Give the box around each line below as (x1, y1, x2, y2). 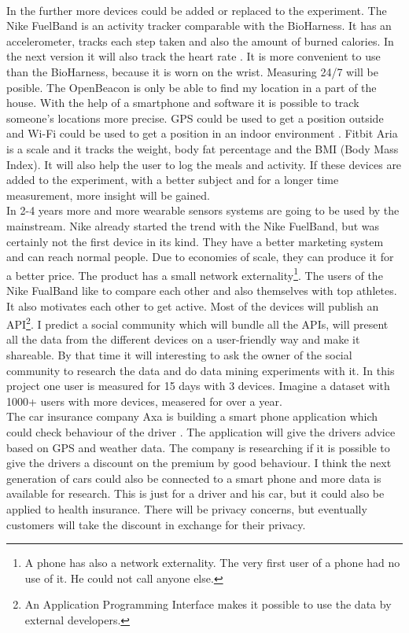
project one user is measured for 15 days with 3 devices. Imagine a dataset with (6, 377, 390, 394)
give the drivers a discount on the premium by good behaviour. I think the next (6, 455, 392, 471)
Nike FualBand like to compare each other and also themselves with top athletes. (6, 282, 397, 298)
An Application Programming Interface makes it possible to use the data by (24, 596, 392, 613)
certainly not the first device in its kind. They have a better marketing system (6, 233, 384, 249)
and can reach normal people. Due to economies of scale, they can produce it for (6, 248, 394, 265)
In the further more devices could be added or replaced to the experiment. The (6, 2, 387, 18)
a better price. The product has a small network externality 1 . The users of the (6, 264, 383, 283)
